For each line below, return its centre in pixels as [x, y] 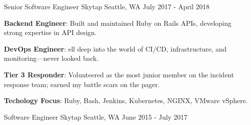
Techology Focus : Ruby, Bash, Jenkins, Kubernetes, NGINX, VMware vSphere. [126, 100]
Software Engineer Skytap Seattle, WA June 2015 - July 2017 [96, 116]
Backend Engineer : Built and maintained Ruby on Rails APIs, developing [118, 23]
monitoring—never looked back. [51, 58]
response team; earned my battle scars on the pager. [82, 84]
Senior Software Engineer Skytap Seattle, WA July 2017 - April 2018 [107, 6]
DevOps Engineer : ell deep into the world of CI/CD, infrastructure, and [115, 48]
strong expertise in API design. [50, 32]
